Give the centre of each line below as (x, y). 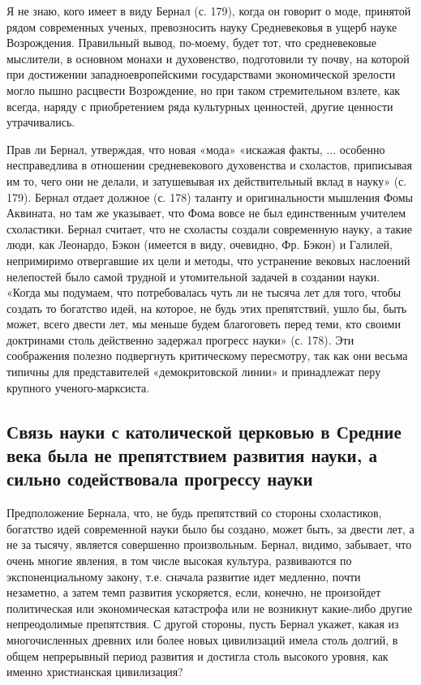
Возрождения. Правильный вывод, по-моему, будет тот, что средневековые (191, 43)
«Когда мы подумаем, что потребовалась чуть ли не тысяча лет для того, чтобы (204, 292)
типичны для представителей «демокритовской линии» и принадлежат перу (194, 372)
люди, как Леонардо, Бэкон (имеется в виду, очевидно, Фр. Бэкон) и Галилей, (200, 244)
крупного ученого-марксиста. (78, 387)
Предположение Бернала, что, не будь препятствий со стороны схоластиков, (194, 513)
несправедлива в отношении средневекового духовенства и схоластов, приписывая (209, 165)
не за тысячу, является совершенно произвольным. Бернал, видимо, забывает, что (209, 544)
